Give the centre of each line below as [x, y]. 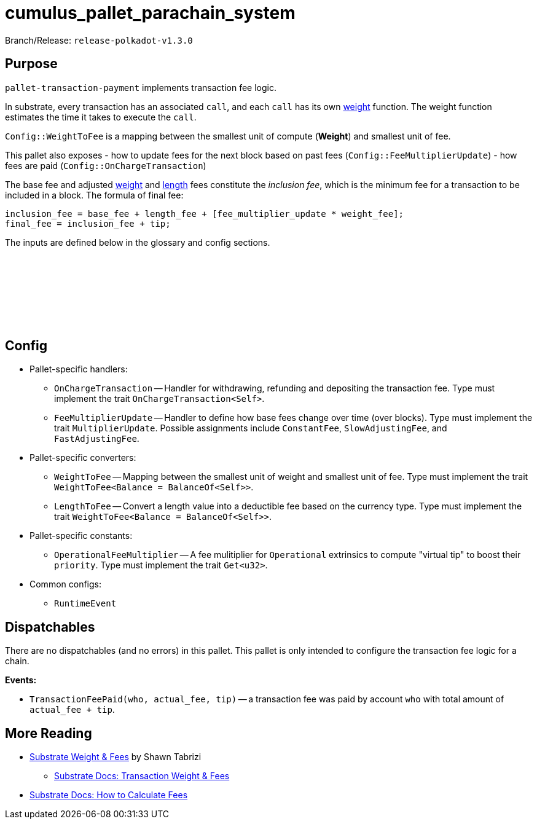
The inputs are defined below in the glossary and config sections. [138, 242]
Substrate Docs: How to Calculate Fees [109, 795]
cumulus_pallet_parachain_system [150, 13]
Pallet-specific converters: [83, 458]
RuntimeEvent [85, 604]
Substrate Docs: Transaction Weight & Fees [142, 776]
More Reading [49, 733]
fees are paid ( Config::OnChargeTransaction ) [106, 165]
